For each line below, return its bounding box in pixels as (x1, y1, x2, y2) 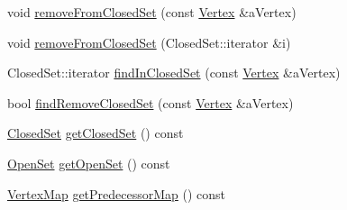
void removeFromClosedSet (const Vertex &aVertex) (7, 3, 297, 21)
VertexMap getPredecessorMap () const (7, 184, 226, 203)
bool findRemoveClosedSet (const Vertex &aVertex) (7, 93, 294, 112)
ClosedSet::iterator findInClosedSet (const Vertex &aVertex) (7, 63, 341, 82)
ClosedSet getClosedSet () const (7, 123, 184, 142)
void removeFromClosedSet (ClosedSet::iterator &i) (7, 32, 291, 51)
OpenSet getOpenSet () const (7, 153, 170, 172)
